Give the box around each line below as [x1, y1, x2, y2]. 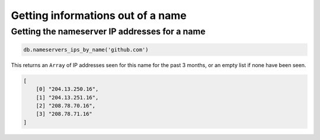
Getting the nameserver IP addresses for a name [11, 26, 206, 37]
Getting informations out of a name [11, 9, 187, 22]
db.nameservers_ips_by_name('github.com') [23, 46, 149, 53]
